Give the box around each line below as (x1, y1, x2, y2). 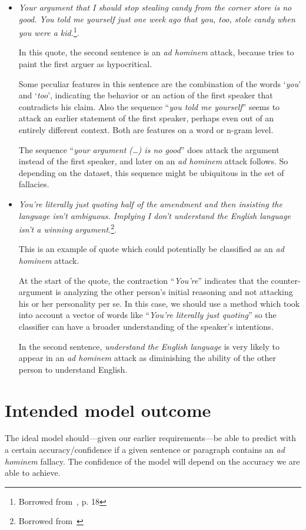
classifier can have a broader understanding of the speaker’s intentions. (18, 320, 274, 332)
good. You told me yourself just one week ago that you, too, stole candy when (18, 12, 295, 25)
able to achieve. (5, 466, 61, 479)
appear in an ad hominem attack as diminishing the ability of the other (18, 352, 276, 364)
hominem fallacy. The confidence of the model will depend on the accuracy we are (5, 455, 300, 467)
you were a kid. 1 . (18, 25, 79, 38)
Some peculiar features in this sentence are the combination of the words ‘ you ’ (18, 77, 301, 90)
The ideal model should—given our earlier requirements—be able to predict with (5, 432, 297, 444)
